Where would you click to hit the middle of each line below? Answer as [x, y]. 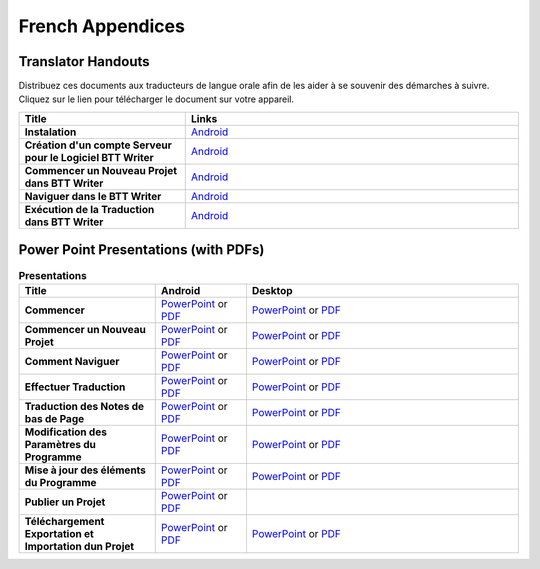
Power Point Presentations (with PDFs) [141, 250]
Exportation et [59, 533]
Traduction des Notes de [84, 406]
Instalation [50, 132]
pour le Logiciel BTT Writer [89, 157]
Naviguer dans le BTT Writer [93, 196]
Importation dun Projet [79, 546]
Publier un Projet [65, 502]
